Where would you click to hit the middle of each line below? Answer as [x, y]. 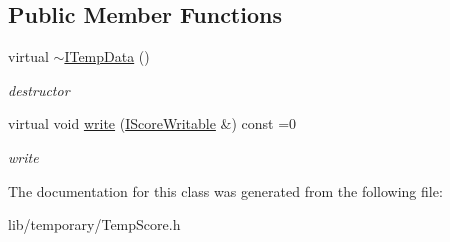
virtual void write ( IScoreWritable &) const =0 [152, 123]
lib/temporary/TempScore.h [94, 224]
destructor [39, 89]
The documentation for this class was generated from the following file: [225, 190]
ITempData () [107, 56]
